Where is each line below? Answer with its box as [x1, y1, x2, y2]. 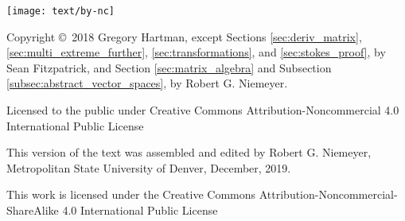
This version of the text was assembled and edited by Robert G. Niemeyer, [6, 144, 372, 161]
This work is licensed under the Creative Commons [6, 186, 256, 203]
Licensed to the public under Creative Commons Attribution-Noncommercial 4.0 [6, 102, 399, 118]
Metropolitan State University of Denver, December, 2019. [6, 159, 291, 176]
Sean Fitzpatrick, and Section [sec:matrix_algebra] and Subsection [6, 59, 332, 76]
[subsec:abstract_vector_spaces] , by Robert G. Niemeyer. [6, 75, 288, 91]
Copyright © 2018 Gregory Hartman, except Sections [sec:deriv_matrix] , [6, 28, 362, 45]
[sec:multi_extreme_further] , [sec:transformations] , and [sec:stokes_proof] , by [6, 44, 386, 60]
